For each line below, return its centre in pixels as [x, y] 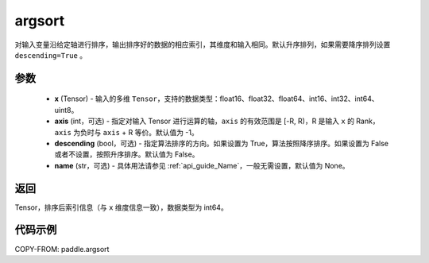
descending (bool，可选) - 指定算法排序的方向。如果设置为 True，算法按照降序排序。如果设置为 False [222, 143]
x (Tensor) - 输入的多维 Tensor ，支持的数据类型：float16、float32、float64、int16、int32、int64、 [216, 99]
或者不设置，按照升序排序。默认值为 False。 [127, 154]
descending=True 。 [51, 55]
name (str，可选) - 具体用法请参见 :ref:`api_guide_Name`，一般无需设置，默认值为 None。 [202, 165]
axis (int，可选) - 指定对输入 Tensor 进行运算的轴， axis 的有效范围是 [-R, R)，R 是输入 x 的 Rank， [217, 121]
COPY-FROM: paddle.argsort [62, 249]
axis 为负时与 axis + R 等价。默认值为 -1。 [126, 132]
